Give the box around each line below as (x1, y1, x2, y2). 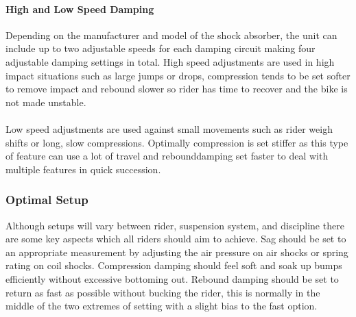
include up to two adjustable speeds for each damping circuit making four (5, 41, 316, 55)
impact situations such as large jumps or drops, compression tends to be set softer (5, 68, 351, 82)
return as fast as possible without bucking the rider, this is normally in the (5, 285, 320, 299)
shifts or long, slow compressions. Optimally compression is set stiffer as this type (5, 135, 348, 149)
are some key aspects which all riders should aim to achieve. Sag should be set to (5, 231, 346, 246)
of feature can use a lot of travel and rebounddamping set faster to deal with (5, 149, 329, 163)
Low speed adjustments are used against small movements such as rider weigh (5, 121, 333, 136)
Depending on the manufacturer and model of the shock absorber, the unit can (5, 27, 337, 42)
